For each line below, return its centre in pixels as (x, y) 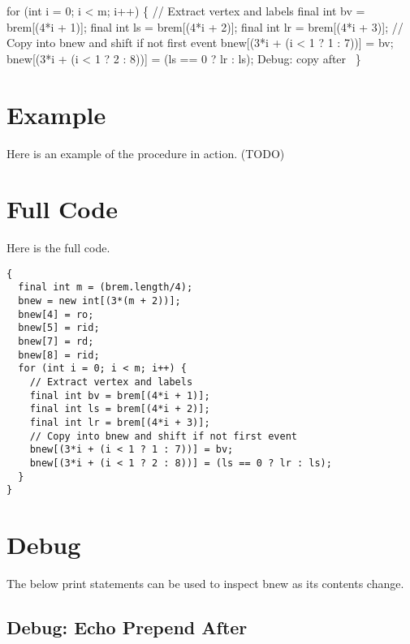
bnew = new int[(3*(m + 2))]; (99, 301)
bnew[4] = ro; (56, 314)
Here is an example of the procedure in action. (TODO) (146, 153)
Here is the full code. (58, 248)
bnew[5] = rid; (59, 328)
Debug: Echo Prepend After (127, 627)
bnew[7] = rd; (56, 342)
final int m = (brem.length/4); (106, 288)
